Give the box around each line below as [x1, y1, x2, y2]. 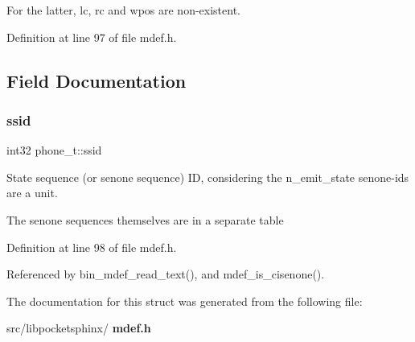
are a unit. [6, 184, 58, 201]
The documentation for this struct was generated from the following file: [6, 292, 363, 309]
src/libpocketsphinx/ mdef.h [6, 319, 151, 336]
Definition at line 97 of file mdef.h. [6, 28, 177, 45]
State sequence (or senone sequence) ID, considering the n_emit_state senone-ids [6, 168, 409, 185]
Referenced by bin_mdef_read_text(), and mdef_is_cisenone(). [6, 266, 325, 282]
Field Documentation [6, 68, 187, 93]
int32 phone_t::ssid [6, 142, 102, 159]
